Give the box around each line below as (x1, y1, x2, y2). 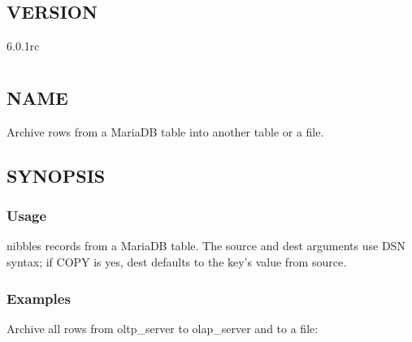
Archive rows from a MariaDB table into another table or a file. (7, 123, 324, 140)
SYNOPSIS (7, 162, 106, 188)
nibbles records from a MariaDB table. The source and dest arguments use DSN (7, 237, 405, 254)
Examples (7, 288, 71, 308)
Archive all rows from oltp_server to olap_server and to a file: (7, 319, 319, 336)
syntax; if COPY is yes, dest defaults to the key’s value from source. (7, 253, 347, 270)
